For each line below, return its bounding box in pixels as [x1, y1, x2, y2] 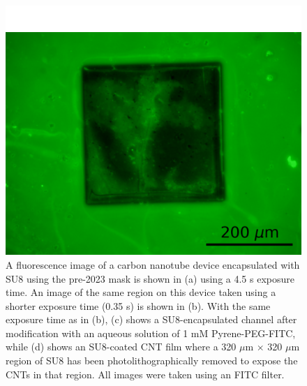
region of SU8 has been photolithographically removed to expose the [6, 353, 298, 368]
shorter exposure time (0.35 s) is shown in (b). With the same [6, 298, 271, 313]
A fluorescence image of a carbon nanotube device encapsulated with [6, 257, 300, 272]
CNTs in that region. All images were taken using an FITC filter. [6, 366, 285, 381]
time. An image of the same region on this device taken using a [6, 285, 276, 299]
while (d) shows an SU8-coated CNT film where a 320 [6, 339, 237, 354]
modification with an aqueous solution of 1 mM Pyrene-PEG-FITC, [6, 325, 296, 340]
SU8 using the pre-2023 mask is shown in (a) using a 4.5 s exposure [6, 271, 294, 285]
